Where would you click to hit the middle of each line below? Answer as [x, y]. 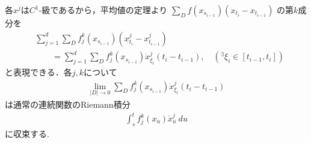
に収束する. [27, 133]
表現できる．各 [42, 72]
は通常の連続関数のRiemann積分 [68, 104]
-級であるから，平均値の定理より [103, 10]
